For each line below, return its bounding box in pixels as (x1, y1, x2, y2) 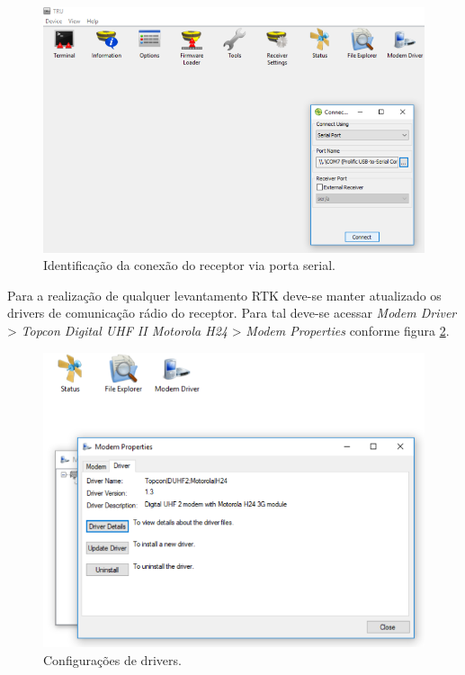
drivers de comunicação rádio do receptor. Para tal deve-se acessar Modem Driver (7, 303, 457, 322)
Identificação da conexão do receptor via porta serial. (43, 256, 335, 274)
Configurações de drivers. (43, 650, 182, 669)
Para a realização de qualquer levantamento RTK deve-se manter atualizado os (7, 285, 442, 304)
